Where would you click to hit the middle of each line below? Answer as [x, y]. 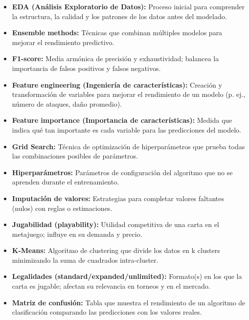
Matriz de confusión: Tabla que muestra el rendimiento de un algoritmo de [129, 302]
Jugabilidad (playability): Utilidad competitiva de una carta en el [115, 224]
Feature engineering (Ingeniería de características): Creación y [117, 84]
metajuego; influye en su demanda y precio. [77, 234]
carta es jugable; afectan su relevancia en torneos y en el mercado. [111, 286]
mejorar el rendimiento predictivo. [63, 42]
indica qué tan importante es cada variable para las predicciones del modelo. [127, 129]
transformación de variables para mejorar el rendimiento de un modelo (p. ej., [129, 94]
